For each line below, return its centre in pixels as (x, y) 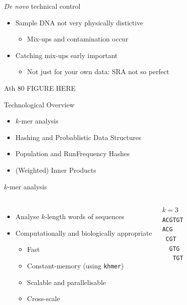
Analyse (27, 216)
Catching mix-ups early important (66, 55)
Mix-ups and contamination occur (78, 39)
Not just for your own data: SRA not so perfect (98, 71)
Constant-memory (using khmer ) (75, 265)
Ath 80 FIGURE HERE (40, 88)
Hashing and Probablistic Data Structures (78, 137)
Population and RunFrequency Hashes (73, 153)
